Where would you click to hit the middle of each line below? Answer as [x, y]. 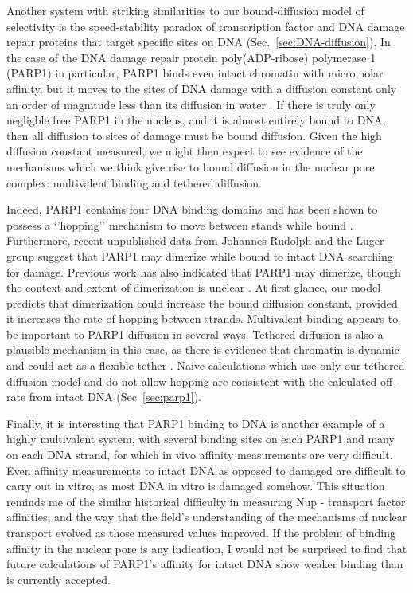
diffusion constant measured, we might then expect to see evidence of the [185, 151]
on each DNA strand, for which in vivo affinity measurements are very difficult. [200, 455]
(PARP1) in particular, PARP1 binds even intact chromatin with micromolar [195, 73]
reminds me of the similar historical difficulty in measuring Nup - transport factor [206, 501]
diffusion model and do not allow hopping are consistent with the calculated [192, 381]
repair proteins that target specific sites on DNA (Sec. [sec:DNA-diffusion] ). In [199, 42]
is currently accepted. [58, 579]
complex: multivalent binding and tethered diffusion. [134, 182]
